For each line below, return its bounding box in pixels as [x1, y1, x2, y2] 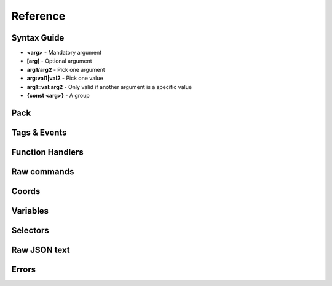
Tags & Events [11, 127, 67, 137]
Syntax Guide [11, 33, 65, 43]
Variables [11, 206, 49, 216]
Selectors [11, 225, 49, 236]
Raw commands [11, 166, 74, 177]
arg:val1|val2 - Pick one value [26, 74, 104, 82]
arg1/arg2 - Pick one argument [26, 66, 106, 73]
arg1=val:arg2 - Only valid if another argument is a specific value [26, 83, 192, 90]
